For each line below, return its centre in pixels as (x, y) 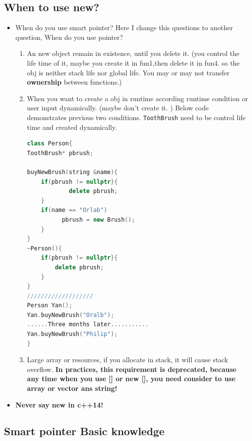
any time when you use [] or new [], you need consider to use (131, 379)
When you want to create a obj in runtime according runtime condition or (137, 98)
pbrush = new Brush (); (99, 220)
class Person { (50, 144)
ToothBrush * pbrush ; (60, 153)
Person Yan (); (50, 306)
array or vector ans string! (72, 388)
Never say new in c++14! (59, 404)
